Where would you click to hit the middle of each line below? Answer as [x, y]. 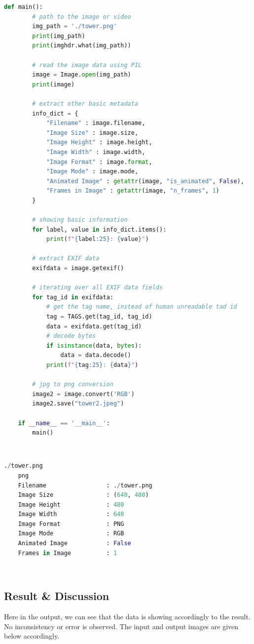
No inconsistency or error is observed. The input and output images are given [121, 626]
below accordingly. [32, 636]
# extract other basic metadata [85, 103]
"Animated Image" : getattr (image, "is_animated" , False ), [145, 181]
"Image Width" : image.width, [96, 152]
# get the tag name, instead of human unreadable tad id [142, 307]
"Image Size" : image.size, [92, 133]
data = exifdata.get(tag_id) [94, 326]
